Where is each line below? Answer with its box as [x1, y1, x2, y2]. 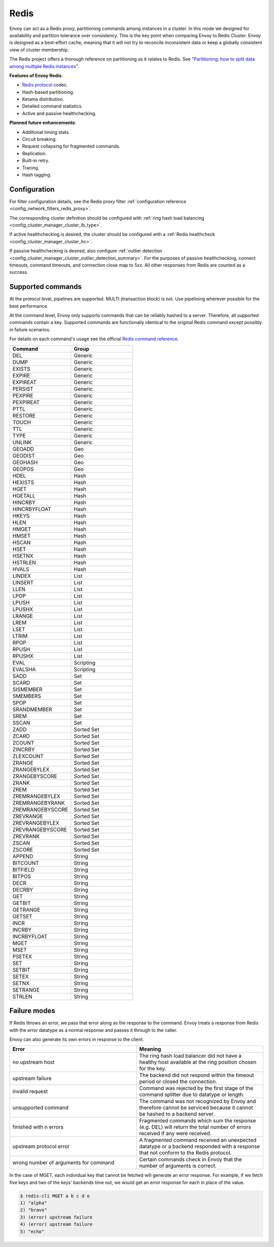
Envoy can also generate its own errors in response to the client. [9, 1036, 144, 1042]
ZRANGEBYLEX [12, 766, 50, 773]
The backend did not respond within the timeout [139, 1071, 254, 1079]
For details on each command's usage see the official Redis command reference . [9, 336, 179, 342]
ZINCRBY [12, 746, 35, 753]
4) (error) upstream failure [20, 1222, 93, 1227]
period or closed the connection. [139, 1078, 218, 1085]
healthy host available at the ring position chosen [139, 1059, 257, 1066]
